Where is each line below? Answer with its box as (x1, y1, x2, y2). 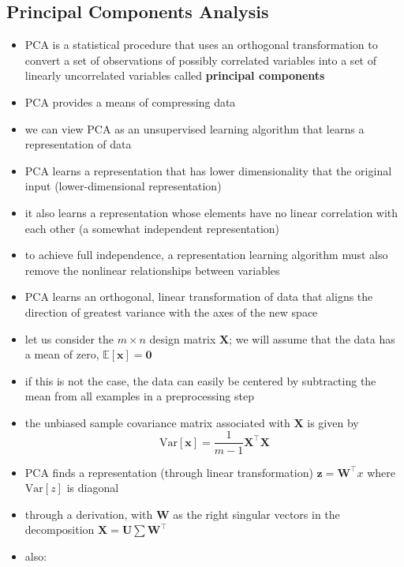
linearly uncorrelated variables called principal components (24, 67, 325, 84)
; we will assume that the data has (229, 330, 395, 347)
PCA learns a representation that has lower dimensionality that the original (24, 162, 392, 178)
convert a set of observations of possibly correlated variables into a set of (24, 51, 376, 68)
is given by (307, 414, 359, 430)
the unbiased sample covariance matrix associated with (24, 414, 290, 430)
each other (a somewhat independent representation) (24, 220, 280, 236)
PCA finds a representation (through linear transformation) (24, 464, 313, 480)
